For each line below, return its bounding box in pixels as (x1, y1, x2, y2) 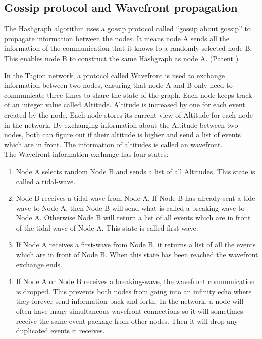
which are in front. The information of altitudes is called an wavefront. (4, 139, 223, 149)
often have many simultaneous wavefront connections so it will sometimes (16, 306, 243, 316)
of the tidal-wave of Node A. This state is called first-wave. (16, 222, 198, 233)
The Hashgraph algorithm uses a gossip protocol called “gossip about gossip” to (4, 23, 251, 34)
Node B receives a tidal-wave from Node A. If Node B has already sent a (16, 193, 241, 203)
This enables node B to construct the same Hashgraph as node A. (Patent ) (4, 52, 239, 63)
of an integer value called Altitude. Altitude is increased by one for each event (4, 99, 245, 110)
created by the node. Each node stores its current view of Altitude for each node (4, 109, 253, 120)
